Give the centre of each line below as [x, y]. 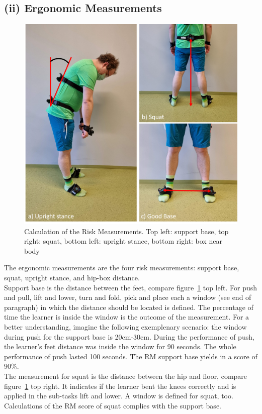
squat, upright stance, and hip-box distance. [72, 278]
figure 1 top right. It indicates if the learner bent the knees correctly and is [120, 386]
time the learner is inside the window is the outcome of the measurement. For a [127, 317]
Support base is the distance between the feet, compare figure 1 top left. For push [131, 287]
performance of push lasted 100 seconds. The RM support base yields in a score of [131, 356]
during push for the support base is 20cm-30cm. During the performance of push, [129, 336]
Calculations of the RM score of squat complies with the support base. [113, 405]
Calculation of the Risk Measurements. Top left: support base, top [126, 231]
